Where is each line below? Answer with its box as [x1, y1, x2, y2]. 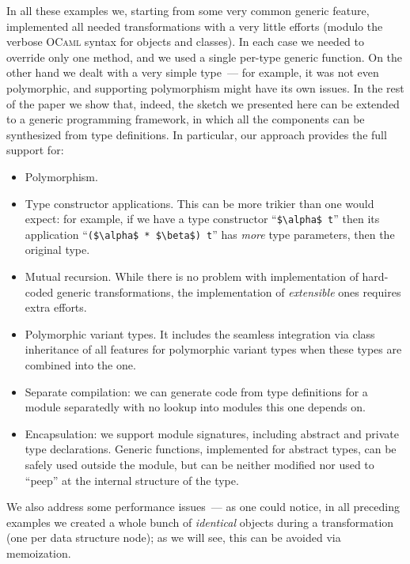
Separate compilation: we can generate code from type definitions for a [25, 383, 368, 399]
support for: [6, 142, 64, 158]
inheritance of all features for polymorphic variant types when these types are [25, 341, 402, 358]
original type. [25, 241, 90, 258]
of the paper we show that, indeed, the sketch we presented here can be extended [6, 95, 400, 112]
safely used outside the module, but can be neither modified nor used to [25, 456, 374, 472]
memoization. [6, 544, 71, 561]
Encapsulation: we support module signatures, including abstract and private [25, 425, 399, 441]
